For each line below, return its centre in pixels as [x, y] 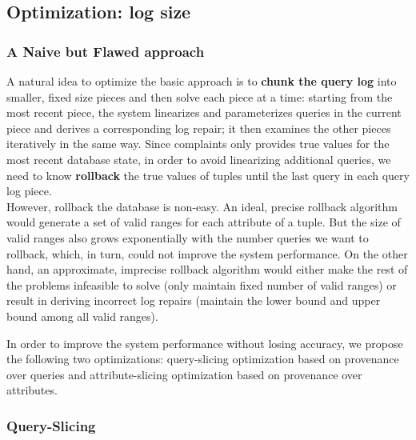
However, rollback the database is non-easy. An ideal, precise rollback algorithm [202, 206]
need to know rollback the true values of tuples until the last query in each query [208, 175]
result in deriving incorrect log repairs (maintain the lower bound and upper [194, 300]
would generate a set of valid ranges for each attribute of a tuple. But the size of [204, 222]
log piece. [29, 191]
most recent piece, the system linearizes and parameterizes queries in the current [204, 112]
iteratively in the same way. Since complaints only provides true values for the [198, 144]
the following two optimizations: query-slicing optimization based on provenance [203, 359]
